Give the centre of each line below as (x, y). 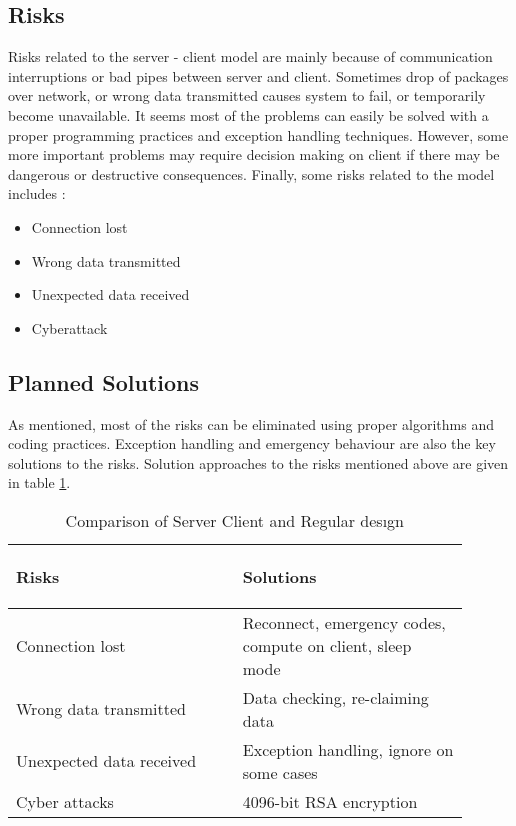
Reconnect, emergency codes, (344, 622)
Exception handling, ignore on (348, 749)
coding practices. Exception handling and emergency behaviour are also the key (252, 443)
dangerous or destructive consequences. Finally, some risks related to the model (251, 173)
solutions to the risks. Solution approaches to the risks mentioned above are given (258, 462)
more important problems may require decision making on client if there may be (254, 154)
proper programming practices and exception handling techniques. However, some (258, 134)
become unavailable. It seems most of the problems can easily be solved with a (248, 114)
